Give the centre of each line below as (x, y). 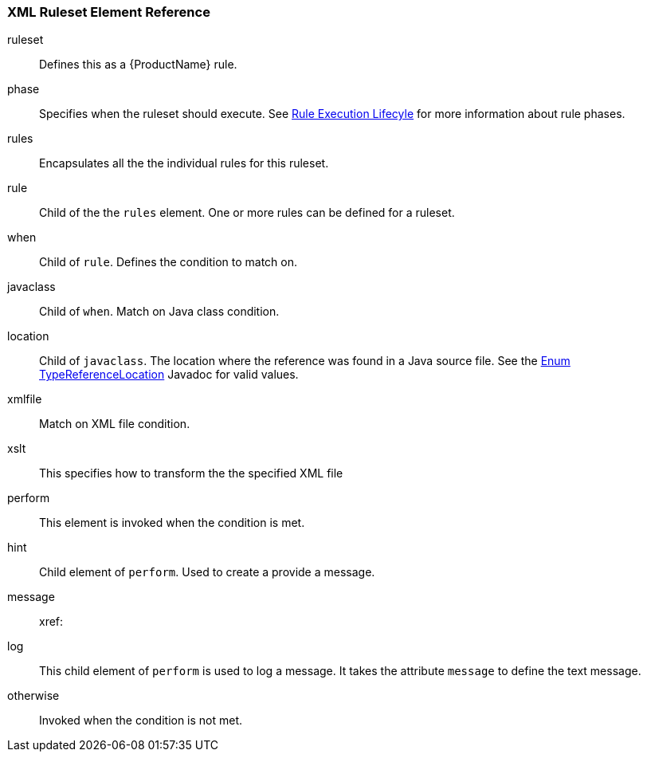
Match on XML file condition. (115, 424)
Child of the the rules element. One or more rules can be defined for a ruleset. (247, 213)
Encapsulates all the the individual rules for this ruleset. (184, 163)
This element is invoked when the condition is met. (172, 523)
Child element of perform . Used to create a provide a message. (207, 572)
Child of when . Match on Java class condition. (159, 312)
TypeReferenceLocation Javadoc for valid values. (169, 375)
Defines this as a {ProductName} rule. (138, 65)
